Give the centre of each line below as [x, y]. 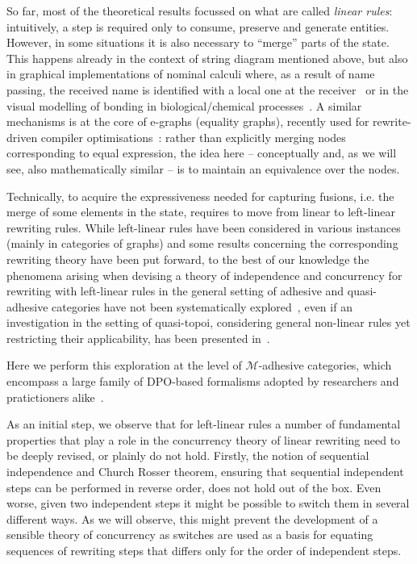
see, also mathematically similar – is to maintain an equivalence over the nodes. [203, 168]
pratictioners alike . [55, 397]
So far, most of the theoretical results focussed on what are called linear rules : [200, 10]
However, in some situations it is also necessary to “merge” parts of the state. [198, 42]
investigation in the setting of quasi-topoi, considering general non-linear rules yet [208, 322]
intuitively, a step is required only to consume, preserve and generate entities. [198, 26]
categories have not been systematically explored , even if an [202, 306]
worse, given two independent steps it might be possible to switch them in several [208, 503]
